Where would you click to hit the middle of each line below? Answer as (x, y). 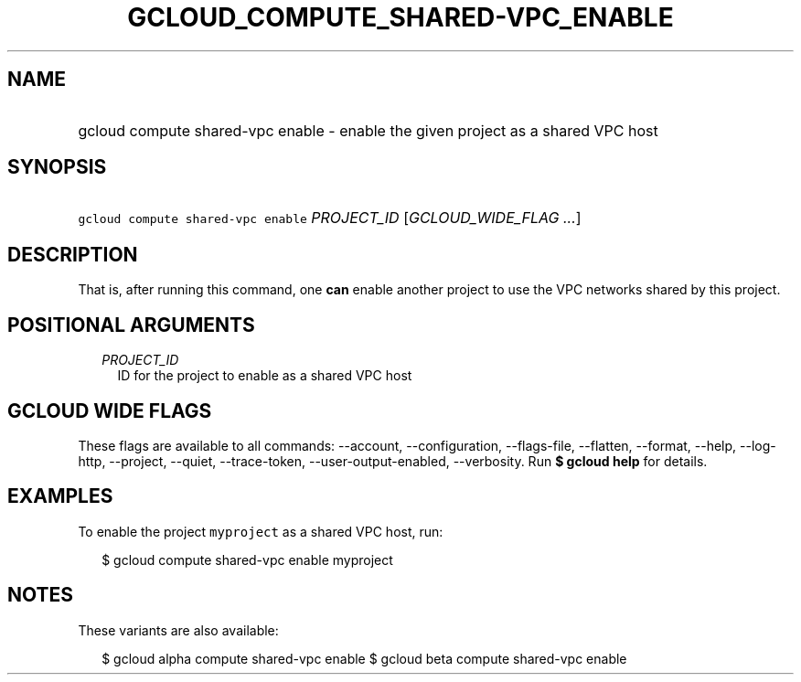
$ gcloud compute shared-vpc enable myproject (247, 559)
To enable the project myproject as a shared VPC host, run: (261, 531)
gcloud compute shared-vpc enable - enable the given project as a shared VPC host (368, 130)
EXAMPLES (60, 496)
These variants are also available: (178, 630)
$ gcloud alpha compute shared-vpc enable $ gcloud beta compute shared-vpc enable (364, 658)
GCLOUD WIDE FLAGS (110, 410)
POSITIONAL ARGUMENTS (131, 325)
